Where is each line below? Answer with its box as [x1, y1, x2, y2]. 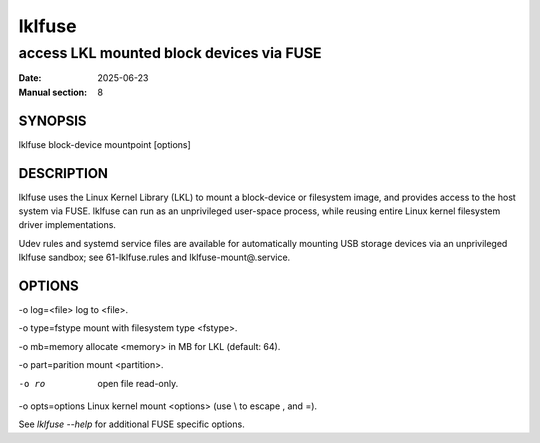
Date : [18, 72, 42, 84]
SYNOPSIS [18, 112, 87, 129]
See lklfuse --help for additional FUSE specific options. [18, 418, 245, 430]
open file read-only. [97, 377, 179, 389]
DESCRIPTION [18, 165, 109, 182]
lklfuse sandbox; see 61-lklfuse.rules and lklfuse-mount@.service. [18, 251, 291, 264]
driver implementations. [18, 219, 117, 231]
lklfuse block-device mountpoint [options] [18, 138, 192, 150]
